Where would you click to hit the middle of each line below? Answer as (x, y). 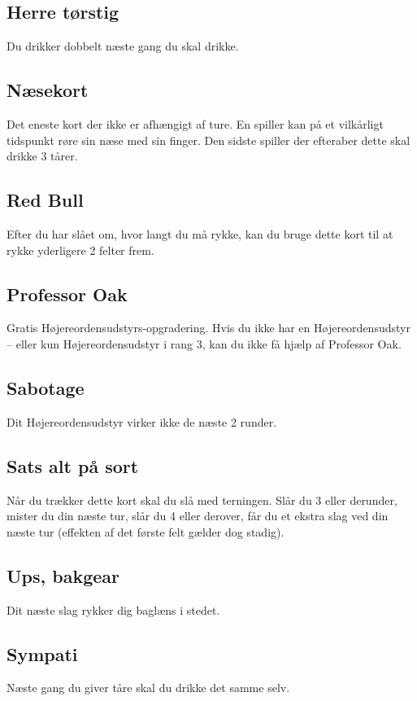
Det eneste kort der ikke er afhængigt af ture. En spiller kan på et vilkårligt (195, 124)
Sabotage (46, 387)
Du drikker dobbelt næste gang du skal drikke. (123, 46)
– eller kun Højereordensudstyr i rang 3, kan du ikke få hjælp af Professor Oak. (204, 343)
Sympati (42, 653)
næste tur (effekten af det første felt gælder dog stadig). (146, 531)
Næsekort (48, 90)
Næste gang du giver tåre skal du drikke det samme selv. (148, 688)
